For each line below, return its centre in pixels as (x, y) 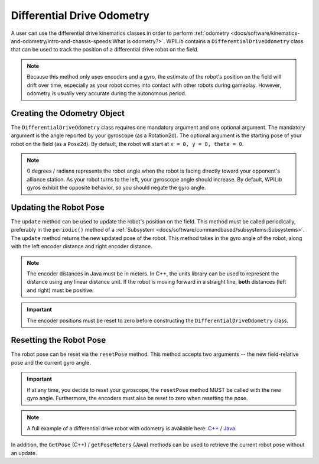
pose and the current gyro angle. (51, 362)
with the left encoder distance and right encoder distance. (82, 246)
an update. (24, 453)
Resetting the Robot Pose (58, 340)
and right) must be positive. (60, 290)
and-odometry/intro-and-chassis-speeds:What (68, 41)
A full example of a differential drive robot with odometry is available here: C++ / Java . (132, 428)
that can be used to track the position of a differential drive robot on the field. (105, 50)
